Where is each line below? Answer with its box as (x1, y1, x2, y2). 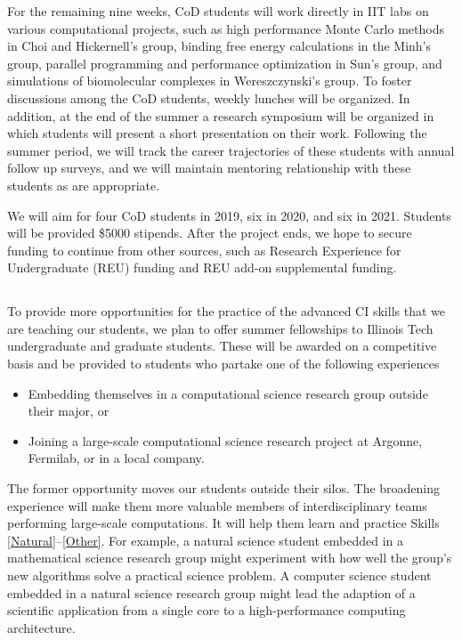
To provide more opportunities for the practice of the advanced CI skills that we (7, 302, 445, 320)
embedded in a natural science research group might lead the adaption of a (7, 583, 416, 602)
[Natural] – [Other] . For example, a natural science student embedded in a (7, 531, 404, 549)
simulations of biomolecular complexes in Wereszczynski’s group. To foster (7, 71, 412, 90)
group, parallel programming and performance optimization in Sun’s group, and (7, 53, 442, 72)
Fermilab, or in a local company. (28, 449, 205, 467)
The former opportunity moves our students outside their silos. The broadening (7, 479, 441, 498)
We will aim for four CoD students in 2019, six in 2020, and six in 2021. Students (7, 206, 451, 224)
